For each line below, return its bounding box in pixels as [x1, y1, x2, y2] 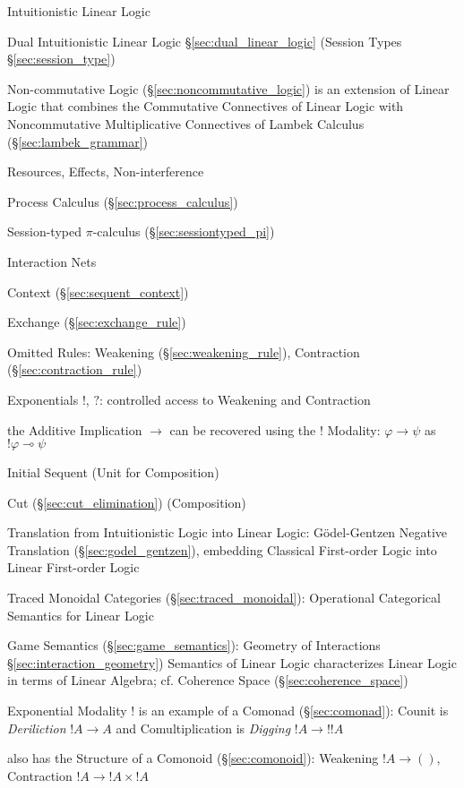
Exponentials [7, 390, 79, 408]
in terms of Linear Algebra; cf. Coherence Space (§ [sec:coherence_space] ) [7, 671, 408, 689]
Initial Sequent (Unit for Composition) [7, 463, 219, 482]
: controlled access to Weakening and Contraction [99, 390, 371, 408]
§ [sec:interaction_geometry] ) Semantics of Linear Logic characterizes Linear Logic [7, 653, 457, 672]
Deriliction [7, 718, 66, 737]
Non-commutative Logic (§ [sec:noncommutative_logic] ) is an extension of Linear [7, 79, 450, 98]
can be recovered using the [169, 420, 316, 439]
